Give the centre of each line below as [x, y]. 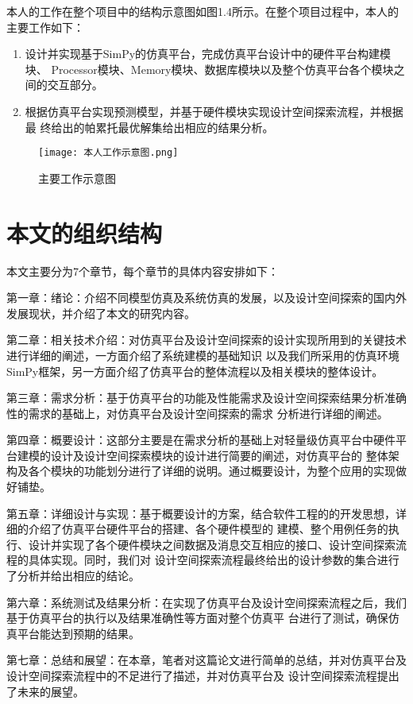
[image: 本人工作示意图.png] [108, 153]
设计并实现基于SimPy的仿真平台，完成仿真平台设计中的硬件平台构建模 [208, 54]
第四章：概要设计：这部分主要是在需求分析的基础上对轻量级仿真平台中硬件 [201, 440]
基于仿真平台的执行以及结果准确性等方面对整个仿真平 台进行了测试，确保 [197, 618]
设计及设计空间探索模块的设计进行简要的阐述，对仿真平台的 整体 [219, 455]
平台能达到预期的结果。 [78, 633]
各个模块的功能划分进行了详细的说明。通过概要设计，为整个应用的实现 [212, 471]
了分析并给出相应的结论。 [73, 576]
